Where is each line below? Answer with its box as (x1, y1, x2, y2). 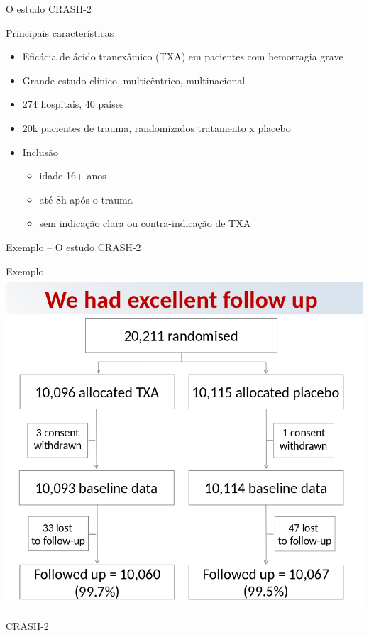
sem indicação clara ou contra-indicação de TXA (39, 216, 251, 231)
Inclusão (22, 144, 59, 159)
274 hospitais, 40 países (22, 96, 124, 111)
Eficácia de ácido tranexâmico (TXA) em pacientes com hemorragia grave (22, 49, 343, 64)
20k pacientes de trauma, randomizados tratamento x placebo (22, 120, 291, 135)
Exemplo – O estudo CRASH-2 (6, 239, 141, 254)
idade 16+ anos (39, 168, 106, 183)
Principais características (6, 25, 114, 40)
